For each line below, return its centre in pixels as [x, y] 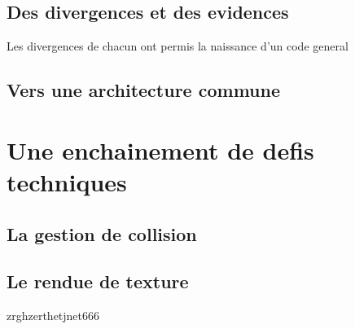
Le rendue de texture [98, 281]
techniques [67, 181]
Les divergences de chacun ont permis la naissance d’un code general [177, 46]
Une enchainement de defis [160, 149]
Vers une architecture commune [143, 90]
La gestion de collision [102, 233]
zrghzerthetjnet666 [53, 316]
